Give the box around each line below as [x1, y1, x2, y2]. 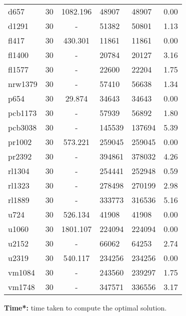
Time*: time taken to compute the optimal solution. [4, 302, 167, 312]
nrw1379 [8, 78, 37, 89]
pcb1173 [8, 107, 37, 118]
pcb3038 [8, 121, 37, 133]
